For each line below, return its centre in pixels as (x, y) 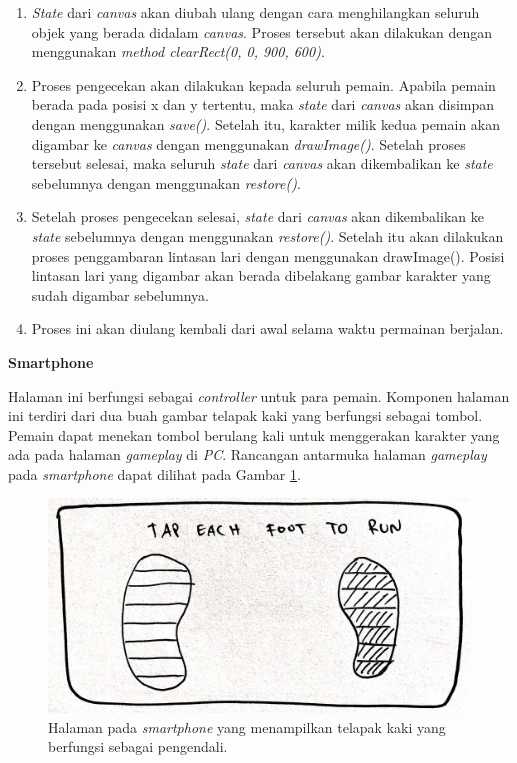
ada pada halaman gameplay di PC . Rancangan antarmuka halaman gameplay (247, 454)
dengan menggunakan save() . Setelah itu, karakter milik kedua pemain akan (266, 123)
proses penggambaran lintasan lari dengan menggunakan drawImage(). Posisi (268, 255)
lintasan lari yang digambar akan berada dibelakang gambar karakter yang (261, 275)
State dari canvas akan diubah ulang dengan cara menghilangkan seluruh (255, 12)
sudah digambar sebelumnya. (120, 294)
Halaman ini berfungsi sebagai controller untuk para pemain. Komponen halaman (259, 395)
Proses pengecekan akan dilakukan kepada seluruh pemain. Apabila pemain (263, 84)
